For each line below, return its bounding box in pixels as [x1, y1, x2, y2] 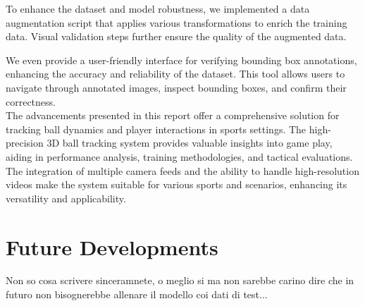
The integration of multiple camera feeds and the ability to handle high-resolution [6, 163, 359, 178]
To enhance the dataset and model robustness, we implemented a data [6, 1, 310, 16]
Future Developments [6, 232, 218, 261]
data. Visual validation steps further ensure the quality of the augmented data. [6, 29, 347, 44]
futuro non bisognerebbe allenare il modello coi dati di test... [6, 287, 268, 302]
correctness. [6, 94, 56, 109]
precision [6, 135, 44, 150]
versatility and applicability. [6, 190, 126, 205]
